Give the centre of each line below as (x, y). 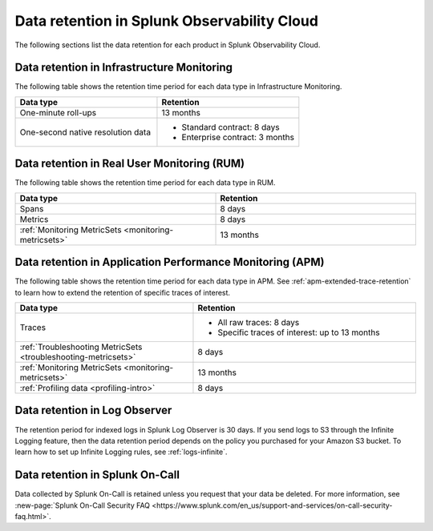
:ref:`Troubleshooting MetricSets (81, 347)
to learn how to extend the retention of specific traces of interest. (123, 292)
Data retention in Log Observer (93, 410)
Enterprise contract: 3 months (238, 137)
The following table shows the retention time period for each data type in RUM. (145, 183)
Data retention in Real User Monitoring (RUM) (130, 164)
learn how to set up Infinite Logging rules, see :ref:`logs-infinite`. (121, 452)
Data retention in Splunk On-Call (97, 475)
